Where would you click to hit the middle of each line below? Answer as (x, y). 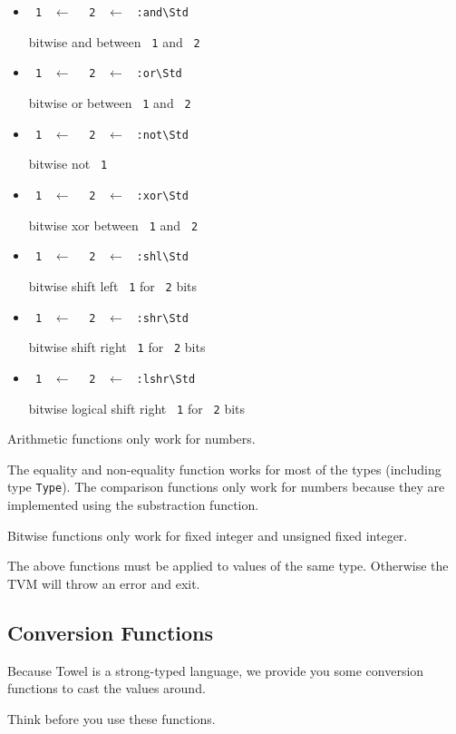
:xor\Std (162, 196)
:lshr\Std (166, 379)
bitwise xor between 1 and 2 (113, 225)
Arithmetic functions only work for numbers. (131, 439)
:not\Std (162, 135)
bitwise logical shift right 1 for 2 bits (137, 408)
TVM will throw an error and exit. (104, 583)
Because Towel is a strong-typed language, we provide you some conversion (216, 670)
